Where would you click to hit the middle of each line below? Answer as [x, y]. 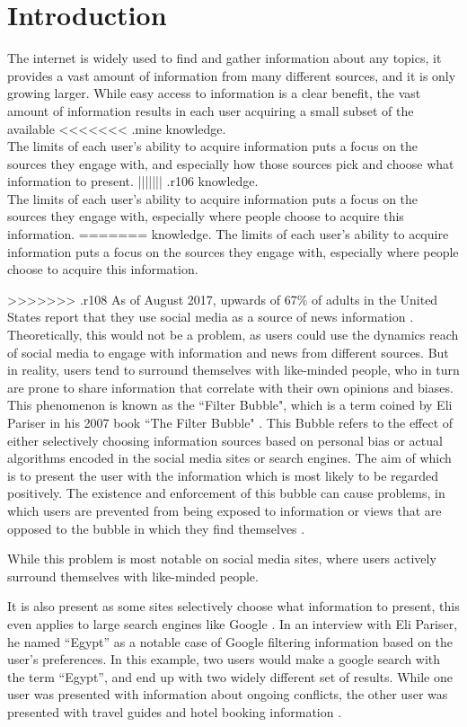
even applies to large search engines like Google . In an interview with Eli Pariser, [233, 623]
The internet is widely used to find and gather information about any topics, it [225, 58]
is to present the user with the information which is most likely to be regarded [223, 475]
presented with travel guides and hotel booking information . [175, 711]
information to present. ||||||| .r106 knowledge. [133, 181]
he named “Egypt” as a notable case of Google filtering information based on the [230, 641]
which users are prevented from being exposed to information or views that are [225, 510]
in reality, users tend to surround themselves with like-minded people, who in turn [233, 370]
